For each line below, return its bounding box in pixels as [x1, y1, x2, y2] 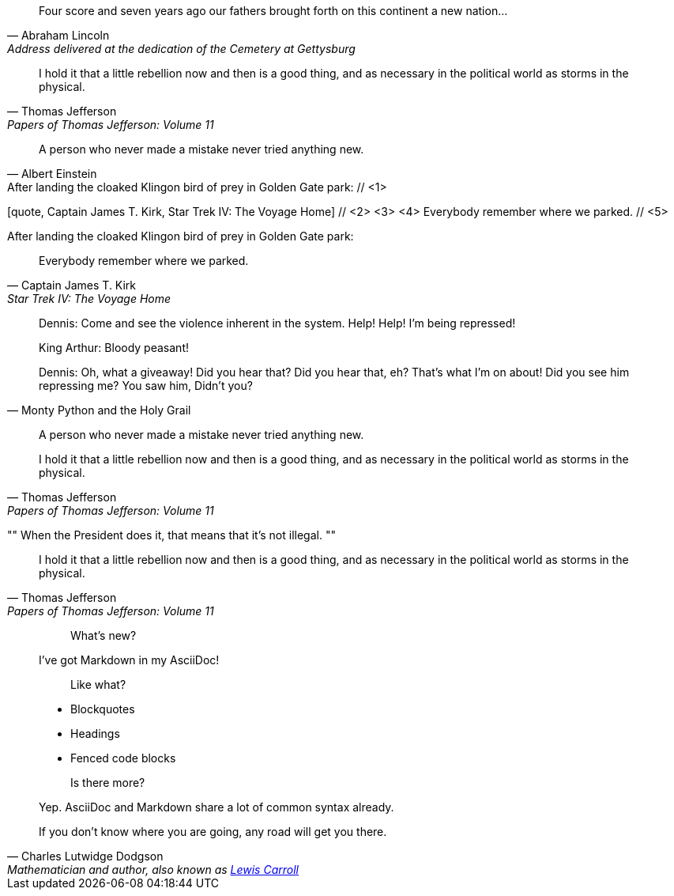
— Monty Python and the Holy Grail [7, 403, 191, 417]
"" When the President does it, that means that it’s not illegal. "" [7, 528, 336, 542]
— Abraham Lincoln [7, 28, 110, 42]
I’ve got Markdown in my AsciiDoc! [39, 653, 220, 667]
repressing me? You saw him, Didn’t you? [39, 379, 253, 392]
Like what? [70, 678, 126, 691]
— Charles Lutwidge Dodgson [7, 849, 164, 863]
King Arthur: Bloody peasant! [39, 341, 189, 354]
